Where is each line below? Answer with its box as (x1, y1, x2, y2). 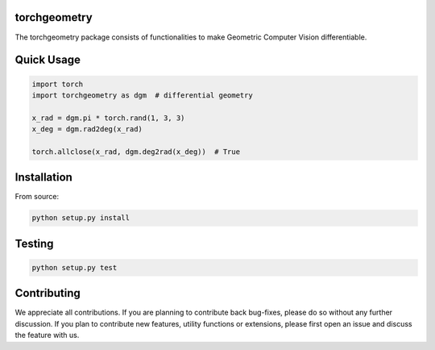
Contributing (14, 286, 81, 300)
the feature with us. (14, 331, 80, 340)
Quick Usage (14, 53, 81, 67)
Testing (14, 236, 54, 250)
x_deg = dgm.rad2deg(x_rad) (31, 125, 143, 134)
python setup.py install (31, 214, 130, 223)
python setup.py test (31, 263, 118, 272)
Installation (14, 170, 72, 185)
